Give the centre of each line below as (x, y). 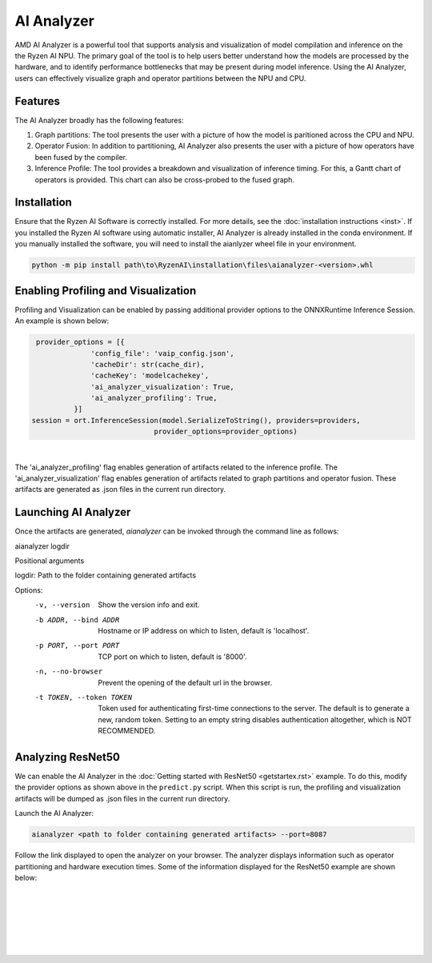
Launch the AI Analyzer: (54, 813)
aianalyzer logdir (42, 546)
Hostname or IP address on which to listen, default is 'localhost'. (204, 631)
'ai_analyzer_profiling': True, (154, 398)
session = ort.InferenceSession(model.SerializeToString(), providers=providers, (196, 420)
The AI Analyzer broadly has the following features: (99, 120)
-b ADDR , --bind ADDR (77, 619)
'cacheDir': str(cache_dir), (148, 364)
